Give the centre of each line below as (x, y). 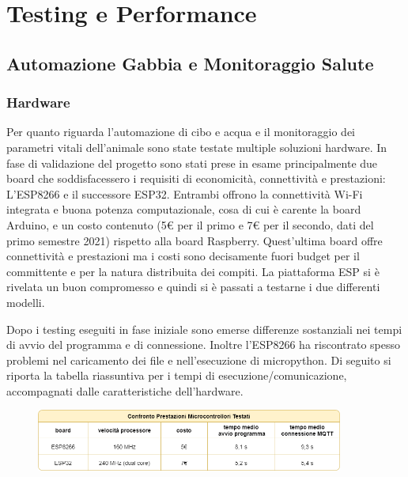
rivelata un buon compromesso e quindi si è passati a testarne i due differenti (193, 287)
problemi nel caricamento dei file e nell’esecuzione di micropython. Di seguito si (199, 360)
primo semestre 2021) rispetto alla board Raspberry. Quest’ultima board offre (195, 240)
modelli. (26, 302)
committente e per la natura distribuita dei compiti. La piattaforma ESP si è (193, 271)
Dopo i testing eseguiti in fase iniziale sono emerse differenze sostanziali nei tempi (204, 329)
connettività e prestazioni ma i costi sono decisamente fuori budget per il (183, 256)
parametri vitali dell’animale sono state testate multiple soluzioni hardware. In (197, 147)
